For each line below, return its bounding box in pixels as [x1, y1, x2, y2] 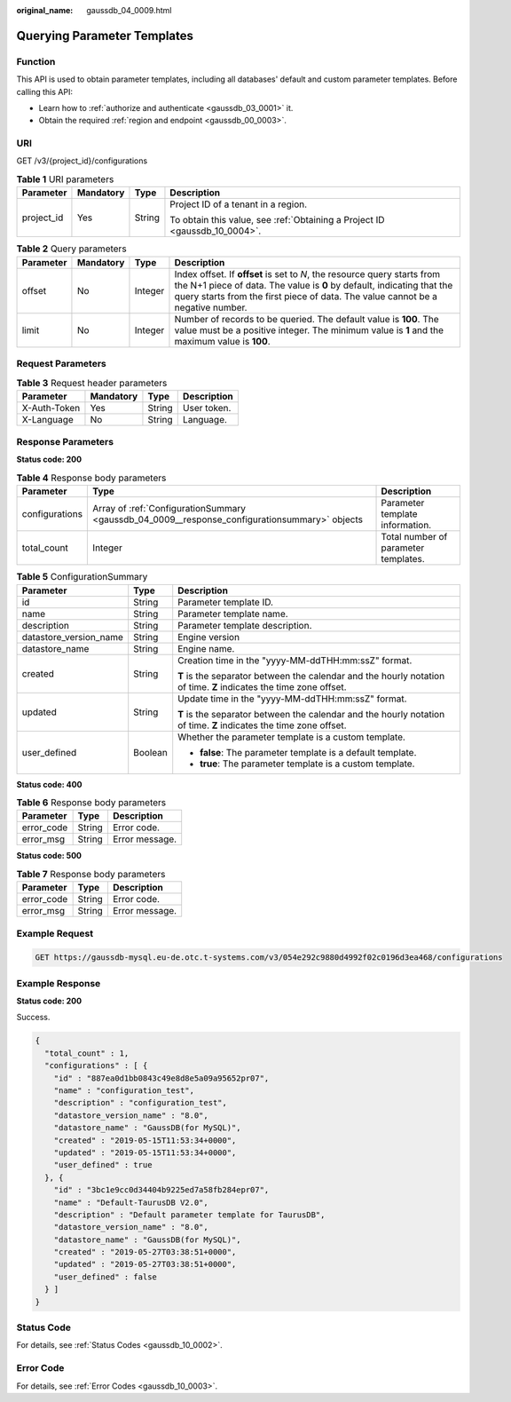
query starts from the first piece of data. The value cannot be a [174, 289, 438, 302]
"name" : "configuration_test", [53, 1085, 195, 1096]
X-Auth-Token [21, 401, 81, 414]
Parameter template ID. [177, 596, 274, 608]
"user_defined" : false [53, 1271, 157, 1282]
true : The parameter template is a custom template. [200, 757, 415, 770]
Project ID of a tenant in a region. [169, 198, 308, 210]
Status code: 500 [16, 851, 83, 861]
